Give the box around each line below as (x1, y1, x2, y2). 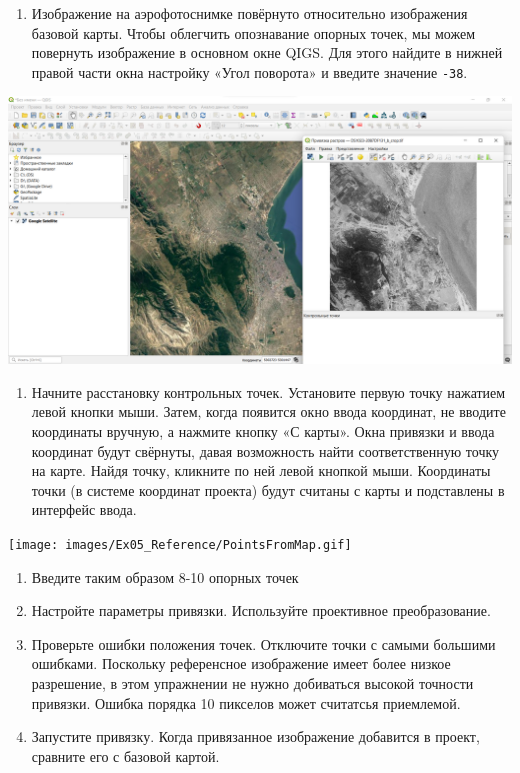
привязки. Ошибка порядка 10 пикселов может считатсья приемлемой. (31, 692, 461, 713)
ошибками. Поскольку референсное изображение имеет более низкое (31, 653, 451, 674)
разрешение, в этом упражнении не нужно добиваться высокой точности (31, 672, 474, 693)
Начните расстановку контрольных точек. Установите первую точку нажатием (31, 381, 506, 402)
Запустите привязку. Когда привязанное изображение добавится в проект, (31, 726, 480, 747)
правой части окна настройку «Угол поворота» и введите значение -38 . (31, 61, 468, 82)
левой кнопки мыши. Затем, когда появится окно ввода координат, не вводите (31, 401, 506, 422)
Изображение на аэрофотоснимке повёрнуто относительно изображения (31, 3, 468, 23)
